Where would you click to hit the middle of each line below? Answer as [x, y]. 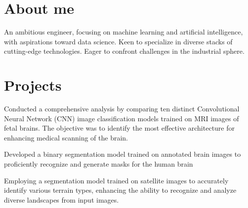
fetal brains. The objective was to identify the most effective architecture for [120, 128]
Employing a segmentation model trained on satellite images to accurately [116, 180]
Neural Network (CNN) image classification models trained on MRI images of [122, 118]
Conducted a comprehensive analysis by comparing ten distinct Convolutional [122, 109]
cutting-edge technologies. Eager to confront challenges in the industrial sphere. [124, 51]
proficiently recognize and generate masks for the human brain [99, 164]
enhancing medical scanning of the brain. [66, 137]
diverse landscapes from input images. [62, 199]
